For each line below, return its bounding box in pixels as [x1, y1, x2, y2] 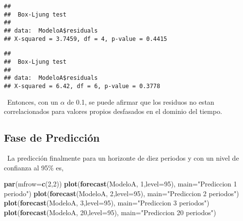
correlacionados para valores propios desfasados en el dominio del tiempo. [4, 106, 222, 116]
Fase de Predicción [4, 130, 100, 145]
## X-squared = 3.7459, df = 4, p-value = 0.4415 [4, 35, 167, 42]
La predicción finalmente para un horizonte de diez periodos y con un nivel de [7, 152, 239, 163]
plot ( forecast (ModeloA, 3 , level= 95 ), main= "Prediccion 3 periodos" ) [4, 198, 210, 208]
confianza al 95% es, [4, 162, 64, 172]
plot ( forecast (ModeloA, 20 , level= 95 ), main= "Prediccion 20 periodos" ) [4, 207, 216, 217]
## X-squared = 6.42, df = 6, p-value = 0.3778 [4, 82, 161, 90]
